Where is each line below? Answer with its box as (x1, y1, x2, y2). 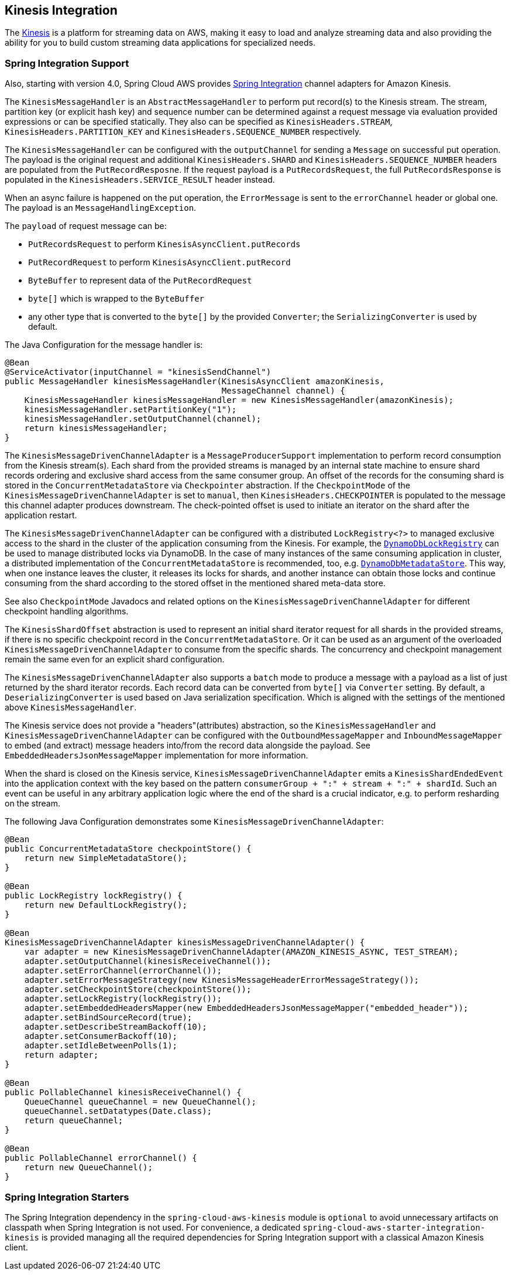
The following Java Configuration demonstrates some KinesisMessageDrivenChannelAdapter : (5, 816, 384, 827)
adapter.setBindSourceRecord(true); (24, 1013, 193, 1023)
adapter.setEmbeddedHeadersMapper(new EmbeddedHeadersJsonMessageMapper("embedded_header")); (24, 1003, 469, 1013)
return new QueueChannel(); (24, 1163, 153, 1173)
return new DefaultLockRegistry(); (24, 900, 187, 910)
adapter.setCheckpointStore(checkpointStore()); (24, 985, 252, 994)
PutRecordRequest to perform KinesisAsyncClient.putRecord (28, 257, 291, 268)
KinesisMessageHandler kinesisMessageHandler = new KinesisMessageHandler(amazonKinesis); (24, 395, 454, 405)
